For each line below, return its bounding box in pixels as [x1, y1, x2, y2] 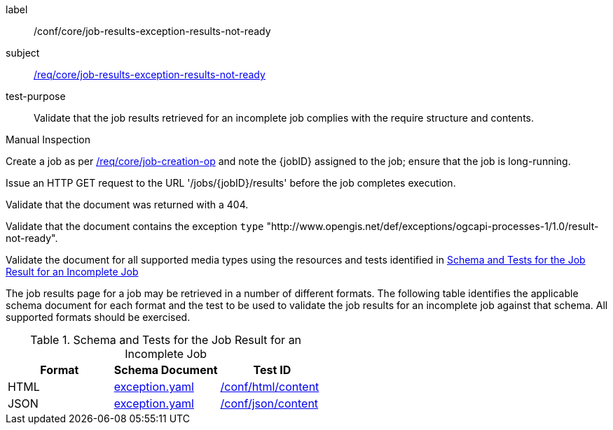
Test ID [253, 363, 291, 377]
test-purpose [6, 90, 66, 102]
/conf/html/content [220, 380, 319, 394]
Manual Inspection [6, 134, 91, 145]
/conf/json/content [220, 396, 319, 410]
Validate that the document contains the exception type [6, 220, 264, 232]
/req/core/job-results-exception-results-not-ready [34, 69, 266, 80]
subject [6, 47, 40, 59]
